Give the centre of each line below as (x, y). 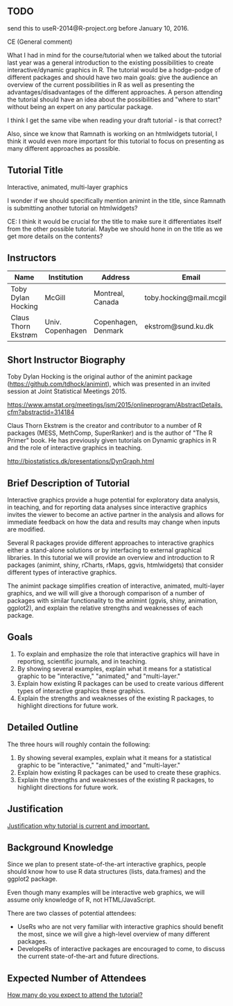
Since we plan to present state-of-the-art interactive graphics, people (107, 864)
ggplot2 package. (32, 879)
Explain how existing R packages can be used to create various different (120, 683)
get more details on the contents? (55, 236)
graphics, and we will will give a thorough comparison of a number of (106, 593)
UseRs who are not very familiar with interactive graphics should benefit (120, 927)
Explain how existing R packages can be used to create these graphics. (119, 772)
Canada (106, 302)
